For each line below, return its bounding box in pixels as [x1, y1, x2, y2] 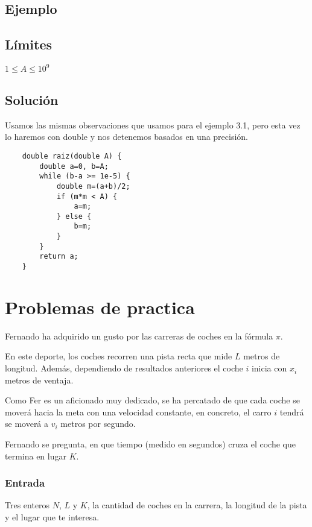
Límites [5, 35, 53, 54]
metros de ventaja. [5, 373, 74, 386]
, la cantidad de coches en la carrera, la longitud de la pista [87, 499, 307, 511]
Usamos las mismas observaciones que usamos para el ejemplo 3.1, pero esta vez [5, 118, 301, 131]
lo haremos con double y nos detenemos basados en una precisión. [5, 130, 249, 143]
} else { [56, 212, 92, 221]
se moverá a [5, 417, 49, 430]
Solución [5, 90, 59, 109]
